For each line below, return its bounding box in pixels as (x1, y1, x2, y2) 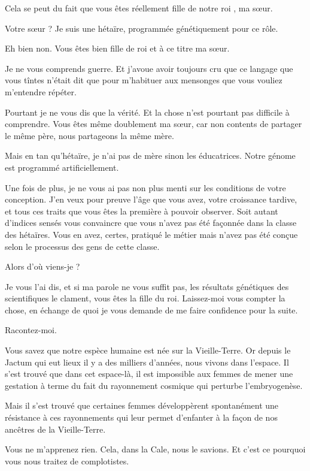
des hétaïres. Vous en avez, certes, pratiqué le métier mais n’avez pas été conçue (5, 228, 298, 240)
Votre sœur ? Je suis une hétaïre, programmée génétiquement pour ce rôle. (5, 22, 278, 34)
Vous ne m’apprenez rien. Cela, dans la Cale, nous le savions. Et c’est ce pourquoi (5, 443, 306, 455)
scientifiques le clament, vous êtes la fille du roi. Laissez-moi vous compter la (5, 292, 285, 304)
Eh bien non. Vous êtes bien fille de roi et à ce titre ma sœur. (5, 42, 230, 55)
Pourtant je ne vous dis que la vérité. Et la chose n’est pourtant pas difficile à (5, 105, 290, 118)
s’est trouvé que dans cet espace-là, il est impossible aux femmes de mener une (5, 367, 293, 380)
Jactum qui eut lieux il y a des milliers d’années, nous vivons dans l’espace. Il (5, 355, 289, 368)
